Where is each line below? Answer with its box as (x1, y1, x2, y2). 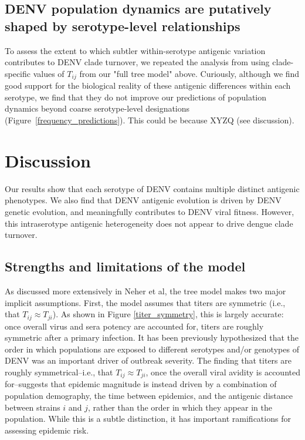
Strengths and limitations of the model (5, 257, 246, 276)
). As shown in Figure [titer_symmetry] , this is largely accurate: (52, 308, 284, 320)
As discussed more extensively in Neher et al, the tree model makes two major (5, 284, 286, 297)
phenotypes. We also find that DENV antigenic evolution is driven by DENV (5, 194, 282, 206)
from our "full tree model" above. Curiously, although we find (79, 67, 300, 79)
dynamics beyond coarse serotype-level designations (5, 102, 190, 115)
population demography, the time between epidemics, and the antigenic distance (5, 389, 293, 401)
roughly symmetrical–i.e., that (5, 365, 113, 378)
